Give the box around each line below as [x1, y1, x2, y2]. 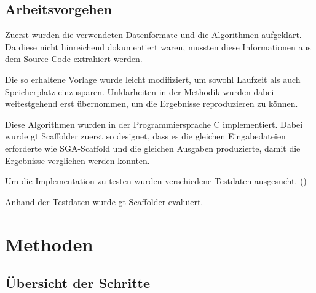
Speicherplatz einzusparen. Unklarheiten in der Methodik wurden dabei [5, 85, 274, 98]
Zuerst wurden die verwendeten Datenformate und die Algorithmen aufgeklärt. [5, 28, 302, 41]
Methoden [5, 231, 93, 256]
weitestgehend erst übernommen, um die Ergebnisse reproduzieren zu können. [5, 97, 298, 110]
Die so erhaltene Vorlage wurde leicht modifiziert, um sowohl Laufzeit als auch [5, 72, 301, 85]
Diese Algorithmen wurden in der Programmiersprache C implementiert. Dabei [5, 117, 303, 130]
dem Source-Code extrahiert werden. [5, 52, 143, 65]
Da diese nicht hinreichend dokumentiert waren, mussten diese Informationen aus [5, 40, 311, 53]
